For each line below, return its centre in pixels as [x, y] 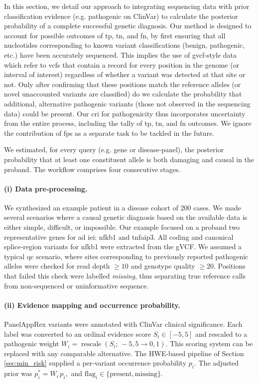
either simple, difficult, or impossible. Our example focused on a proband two [122, 227]
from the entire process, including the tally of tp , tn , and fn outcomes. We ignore [128, 123]
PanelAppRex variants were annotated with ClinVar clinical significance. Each [123, 324]
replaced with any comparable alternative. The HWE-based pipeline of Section [124, 353]
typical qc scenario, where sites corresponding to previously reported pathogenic [126, 256]
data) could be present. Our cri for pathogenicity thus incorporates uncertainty [125, 113]
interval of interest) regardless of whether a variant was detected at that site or [125, 74]
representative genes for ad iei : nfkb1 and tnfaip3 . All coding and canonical [119, 237]
